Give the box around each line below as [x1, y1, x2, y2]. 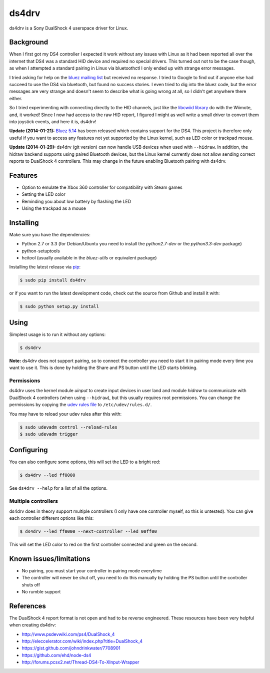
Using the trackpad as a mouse [21, 205, 86, 211]
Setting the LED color [21, 191, 66, 197]
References [9, 601, 46, 610]
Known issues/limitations [9, 554, 90, 563]
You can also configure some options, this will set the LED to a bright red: [9, 459, 160, 465]
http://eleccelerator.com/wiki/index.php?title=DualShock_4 [21, 638, 142, 644]
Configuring [9, 446, 48, 454]
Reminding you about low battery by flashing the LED [21, 198, 131, 204]
